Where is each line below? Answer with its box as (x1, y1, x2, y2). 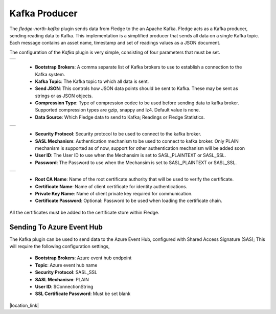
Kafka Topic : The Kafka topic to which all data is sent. (35, 78, 149, 84)
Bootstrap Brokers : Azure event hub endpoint (35, 255, 132, 261)
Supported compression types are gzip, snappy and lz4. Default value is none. (35, 107, 200, 113)
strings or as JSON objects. (35, 93, 93, 99)
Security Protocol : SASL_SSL (35, 269, 98, 276)
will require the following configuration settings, (9, 243, 110, 250)
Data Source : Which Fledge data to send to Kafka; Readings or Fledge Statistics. (35, 114, 205, 120)
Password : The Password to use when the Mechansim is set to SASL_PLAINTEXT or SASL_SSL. (35, 159, 237, 166)
